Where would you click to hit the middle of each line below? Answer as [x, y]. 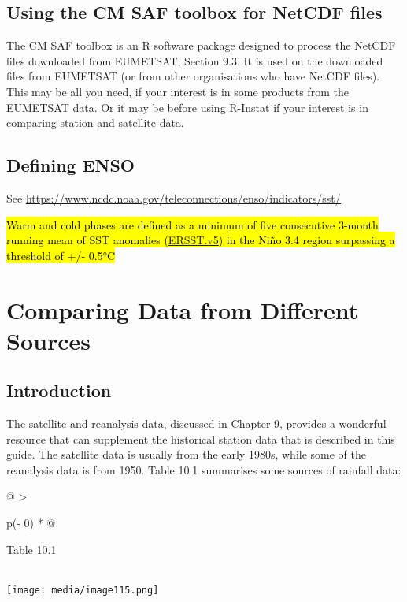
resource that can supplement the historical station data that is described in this [201, 438]
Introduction [59, 390]
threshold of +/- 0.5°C [61, 255]
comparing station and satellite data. [95, 123]
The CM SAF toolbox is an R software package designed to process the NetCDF [201, 45]
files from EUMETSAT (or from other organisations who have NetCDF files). [193, 76]
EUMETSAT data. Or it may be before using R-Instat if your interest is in [187, 107]
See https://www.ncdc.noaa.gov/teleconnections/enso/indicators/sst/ [174, 197]
